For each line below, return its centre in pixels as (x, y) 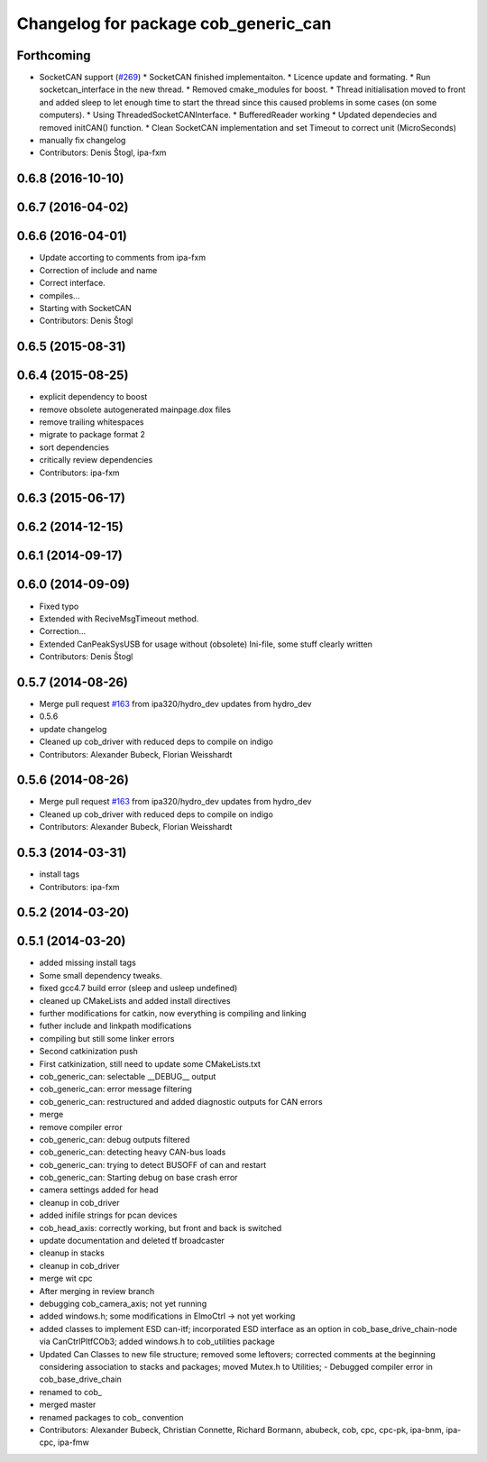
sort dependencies (74, 447)
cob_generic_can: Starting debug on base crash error (138, 1178)
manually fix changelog (83, 141)
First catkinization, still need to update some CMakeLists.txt (150, 1063)
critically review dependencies (96, 460)
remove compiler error (81, 1126)
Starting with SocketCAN (86, 308)
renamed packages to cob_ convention (111, 1417)
